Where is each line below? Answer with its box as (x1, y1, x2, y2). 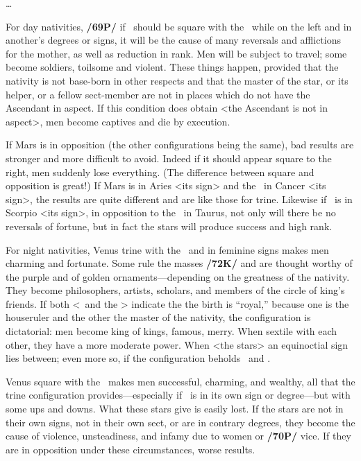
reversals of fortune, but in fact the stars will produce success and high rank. (6, 218, 333, 233)
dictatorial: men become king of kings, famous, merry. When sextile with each (6, 324, 337, 338)
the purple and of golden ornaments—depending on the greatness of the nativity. (6, 269, 350, 284)
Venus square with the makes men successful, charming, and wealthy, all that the (6, 374, 355, 388)
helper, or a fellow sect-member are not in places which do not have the (6, 87, 310, 101)
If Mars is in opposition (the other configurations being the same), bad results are (6, 137, 354, 152)
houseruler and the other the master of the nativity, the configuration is (6, 310, 311, 324)
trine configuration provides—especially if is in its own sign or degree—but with (6, 388, 351, 402)
